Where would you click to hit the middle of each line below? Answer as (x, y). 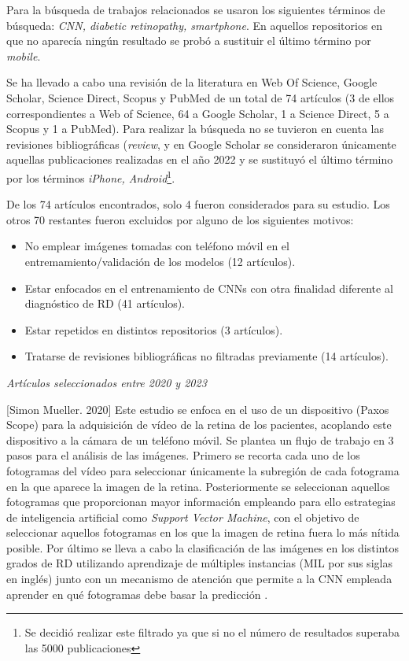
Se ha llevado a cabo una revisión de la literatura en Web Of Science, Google (192, 82)
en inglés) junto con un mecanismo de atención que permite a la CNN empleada (199, 579)
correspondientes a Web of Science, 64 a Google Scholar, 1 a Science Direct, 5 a (198, 113)
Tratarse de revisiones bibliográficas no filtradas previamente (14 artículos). (206, 356)
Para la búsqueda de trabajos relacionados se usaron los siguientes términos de (196, 9)
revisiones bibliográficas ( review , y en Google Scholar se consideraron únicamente (201, 144)
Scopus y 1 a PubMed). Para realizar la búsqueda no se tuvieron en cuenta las (195, 129)
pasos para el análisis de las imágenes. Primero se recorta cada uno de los (183, 455)
